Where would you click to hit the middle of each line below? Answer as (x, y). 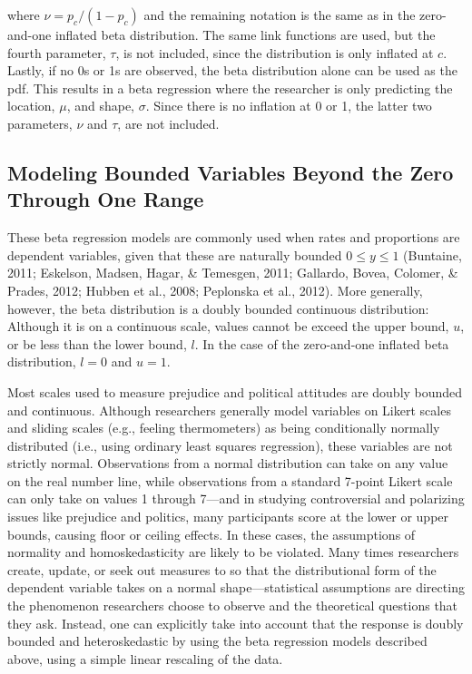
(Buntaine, (433, 254)
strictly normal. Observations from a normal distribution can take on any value (228, 463)
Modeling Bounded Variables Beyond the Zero (231, 172)
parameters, (40, 123)
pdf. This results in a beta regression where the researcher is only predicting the (230, 88)
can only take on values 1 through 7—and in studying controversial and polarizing (236, 498)
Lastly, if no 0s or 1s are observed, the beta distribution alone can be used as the (232, 70)
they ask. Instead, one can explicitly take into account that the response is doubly (236, 623)
